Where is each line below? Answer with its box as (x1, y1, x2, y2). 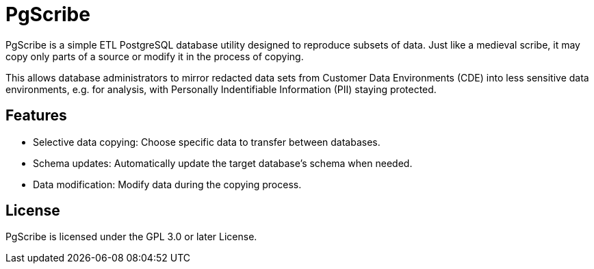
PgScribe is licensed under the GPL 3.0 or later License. (5, 231, 257, 243)
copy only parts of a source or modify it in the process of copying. (5, 50, 304, 62)
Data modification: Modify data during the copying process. (33, 178, 302, 190)
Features (5, 107, 67, 125)
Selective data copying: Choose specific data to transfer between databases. (33, 136, 380, 148)
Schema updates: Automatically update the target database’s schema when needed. (33, 157, 413, 169)
